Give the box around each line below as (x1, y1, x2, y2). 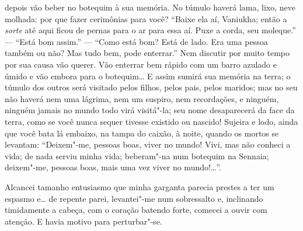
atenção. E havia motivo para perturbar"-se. (5, 215, 162, 227)
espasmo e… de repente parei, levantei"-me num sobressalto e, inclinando (5, 192, 263, 204)
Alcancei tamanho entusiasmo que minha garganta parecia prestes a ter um (5, 180, 274, 192)
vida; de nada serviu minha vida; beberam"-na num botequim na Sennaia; (5, 149, 269, 162)
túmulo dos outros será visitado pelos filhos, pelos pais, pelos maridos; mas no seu (5, 81, 298, 93)
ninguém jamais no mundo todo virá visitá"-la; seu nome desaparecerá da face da (5, 104, 295, 116)
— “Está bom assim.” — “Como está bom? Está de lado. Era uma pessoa (5, 35, 268, 47)
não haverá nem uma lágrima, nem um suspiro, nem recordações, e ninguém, (5, 92, 279, 104)
